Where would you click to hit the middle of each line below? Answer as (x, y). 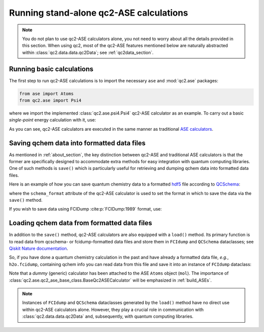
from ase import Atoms (46, 94)
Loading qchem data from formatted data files (81, 223)
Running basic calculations (51, 69)
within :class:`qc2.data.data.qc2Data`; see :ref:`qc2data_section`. (88, 52)
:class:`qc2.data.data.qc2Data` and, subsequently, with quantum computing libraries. (108, 316)
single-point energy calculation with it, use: (53, 120)
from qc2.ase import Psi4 (50, 100)
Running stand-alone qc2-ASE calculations (99, 13)
